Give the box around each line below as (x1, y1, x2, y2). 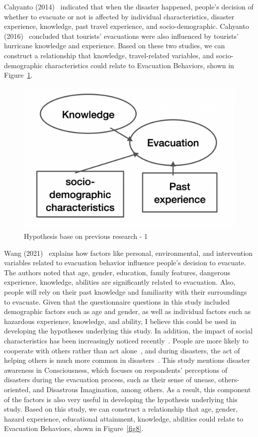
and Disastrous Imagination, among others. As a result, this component (32, 384, 251, 394)
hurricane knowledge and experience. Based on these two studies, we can (4, 40, 225, 51)
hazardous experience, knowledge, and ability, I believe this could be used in (4, 316, 236, 326)
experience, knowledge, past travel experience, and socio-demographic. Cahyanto (4, 21, 249, 31)
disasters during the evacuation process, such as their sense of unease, (4, 374, 216, 385)
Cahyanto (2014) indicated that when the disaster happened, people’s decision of (4, 1, 254, 11)
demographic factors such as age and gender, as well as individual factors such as (4, 306, 251, 317)
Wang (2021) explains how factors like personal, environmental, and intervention (4, 247, 253, 258)
